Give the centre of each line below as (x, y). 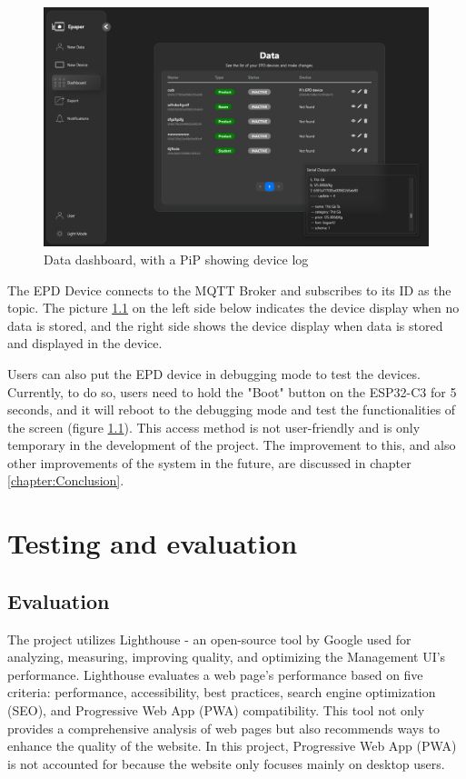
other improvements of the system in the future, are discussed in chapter (209, 462)
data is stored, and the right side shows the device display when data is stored (225, 325)
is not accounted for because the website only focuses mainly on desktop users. (226, 763)
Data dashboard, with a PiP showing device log (176, 259)
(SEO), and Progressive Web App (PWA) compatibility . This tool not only (216, 710)
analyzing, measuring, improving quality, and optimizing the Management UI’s (227, 657)
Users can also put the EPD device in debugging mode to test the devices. (214, 373)
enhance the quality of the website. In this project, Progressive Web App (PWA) (232, 746)
